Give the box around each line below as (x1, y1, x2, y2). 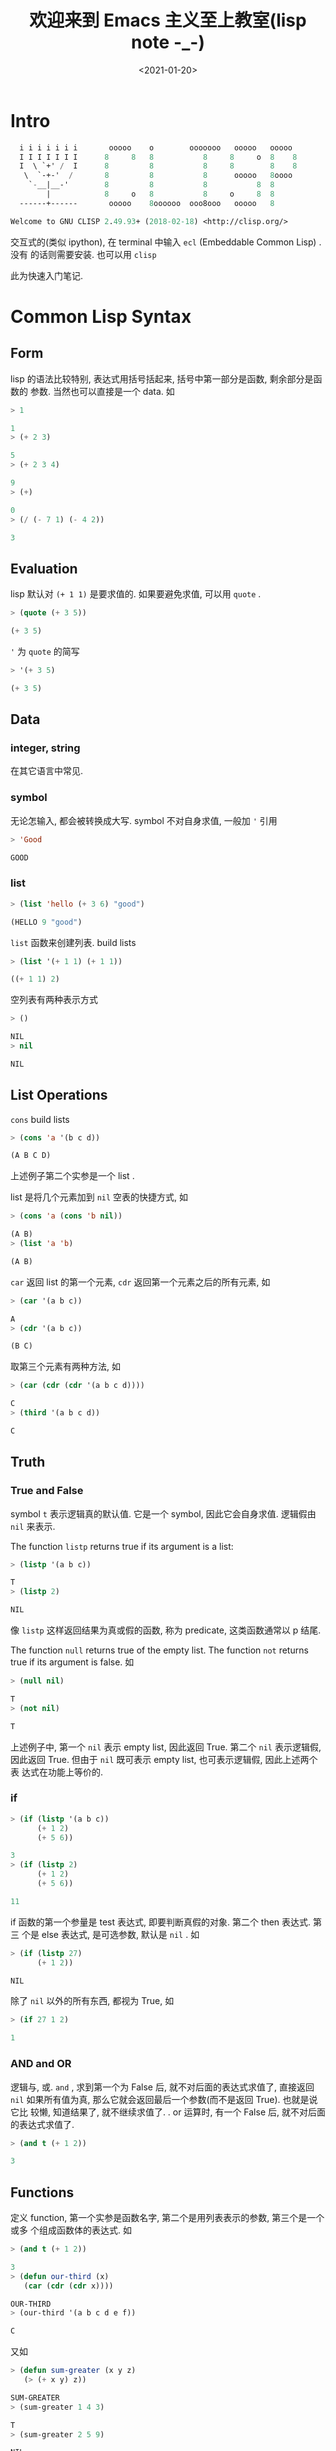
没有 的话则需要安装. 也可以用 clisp (10, 248, 157, 260)
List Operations (10, 1087, 108, 1104)
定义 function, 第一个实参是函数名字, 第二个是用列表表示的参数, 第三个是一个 (10, 2212, 325, 2224)
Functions (10, 2184, 75, 2201)
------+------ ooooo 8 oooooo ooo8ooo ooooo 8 (19, 198, 275, 208)
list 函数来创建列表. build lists (10, 936, 137, 948)
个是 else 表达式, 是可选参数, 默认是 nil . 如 (21, 1928, 200, 1940)
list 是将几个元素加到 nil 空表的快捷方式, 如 (10, 1191, 189, 1203)
